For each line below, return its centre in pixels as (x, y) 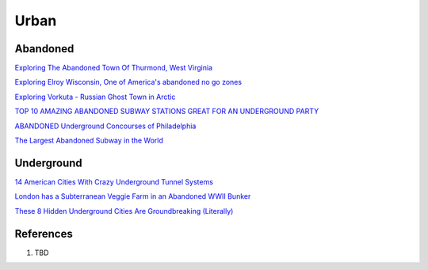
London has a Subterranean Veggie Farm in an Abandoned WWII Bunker (133, 196)
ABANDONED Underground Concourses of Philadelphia (105, 126)
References (44, 234)
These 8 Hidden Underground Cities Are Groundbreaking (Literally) (124, 211)
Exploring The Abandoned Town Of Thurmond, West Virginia (114, 68)
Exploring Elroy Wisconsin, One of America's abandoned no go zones (128, 82)
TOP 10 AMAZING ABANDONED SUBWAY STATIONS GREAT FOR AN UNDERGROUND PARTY (167, 112)
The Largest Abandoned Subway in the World (89, 141)
